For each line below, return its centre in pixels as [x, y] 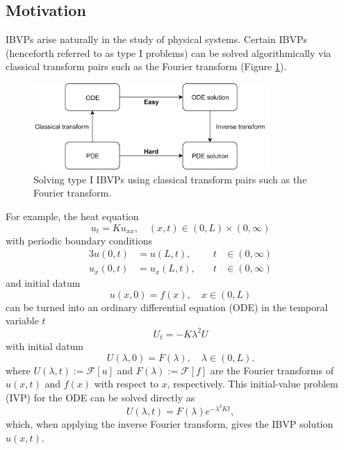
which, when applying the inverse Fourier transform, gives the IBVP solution [170, 423]
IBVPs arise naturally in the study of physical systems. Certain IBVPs [156, 39]
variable [22, 320]
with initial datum [45, 345]
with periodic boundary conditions [79, 240]
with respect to [126, 384]
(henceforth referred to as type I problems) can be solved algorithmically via [169, 52]
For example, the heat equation [72, 216]
